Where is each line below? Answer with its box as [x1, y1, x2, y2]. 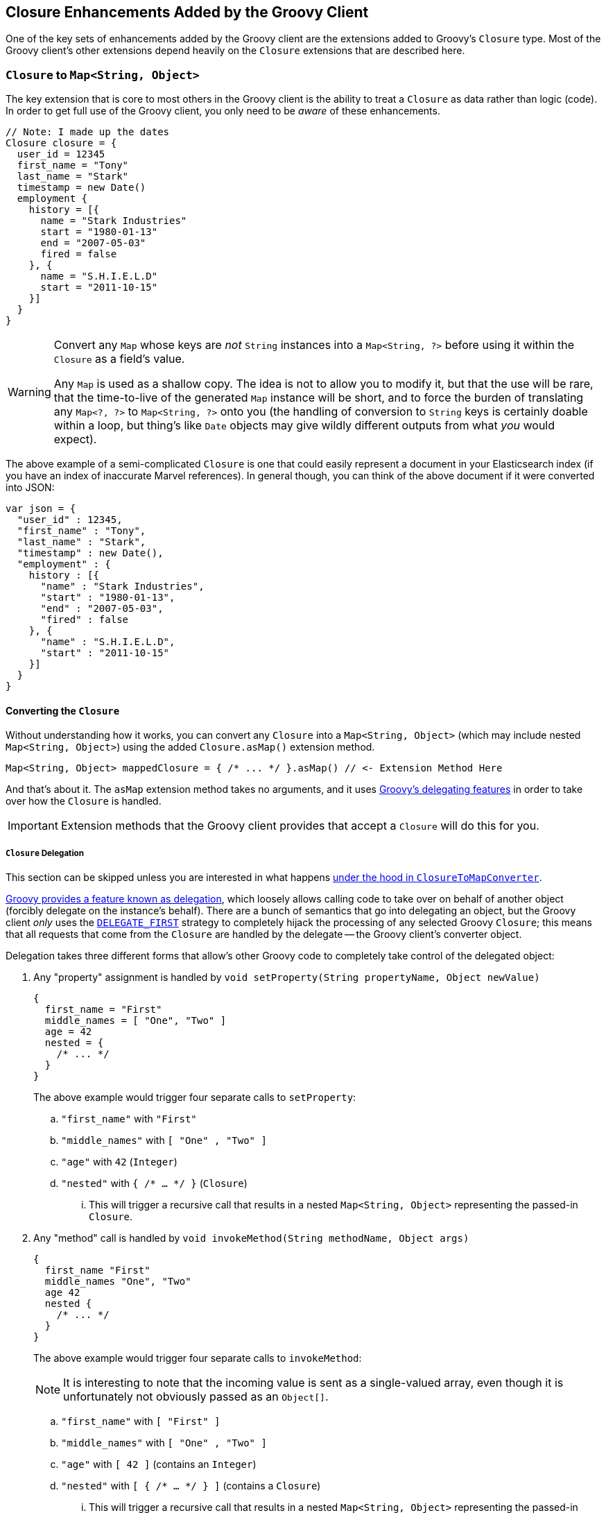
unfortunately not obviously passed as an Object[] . [63, 1390, 329, 1404]
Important [8, 819, 58, 833]
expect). [53, 432, 97, 447]
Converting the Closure [6, 704, 120, 717]
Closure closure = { [6, 137, 117, 149]
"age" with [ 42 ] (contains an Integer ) [61, 1458, 257, 1471]
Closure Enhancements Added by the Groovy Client [6, 3, 369, 21]
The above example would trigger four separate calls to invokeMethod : [33, 1352, 362, 1365]
